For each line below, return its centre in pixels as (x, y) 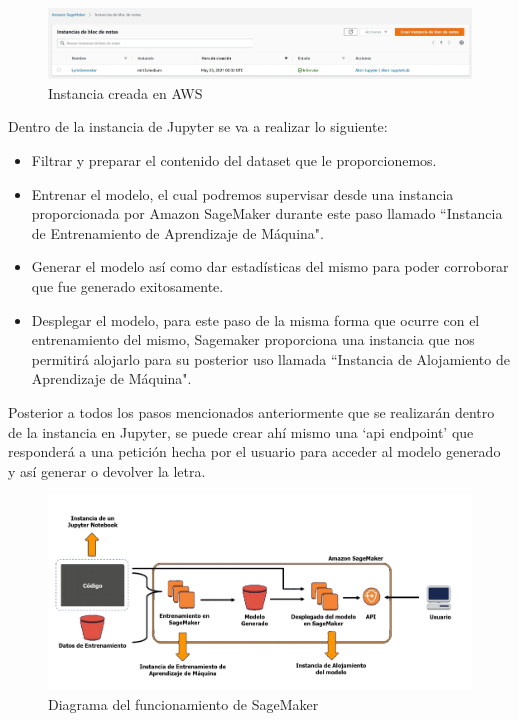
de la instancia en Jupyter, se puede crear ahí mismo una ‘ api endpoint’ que (241, 431)
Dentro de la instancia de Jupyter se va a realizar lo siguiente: (198, 126)
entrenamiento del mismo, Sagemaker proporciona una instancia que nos (253, 339)
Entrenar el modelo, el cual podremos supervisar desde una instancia (242, 193)
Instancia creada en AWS (125, 92)
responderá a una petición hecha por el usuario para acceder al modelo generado (254, 451)
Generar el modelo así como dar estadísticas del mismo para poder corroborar (270, 266)
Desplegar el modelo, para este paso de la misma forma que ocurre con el (255, 319)
